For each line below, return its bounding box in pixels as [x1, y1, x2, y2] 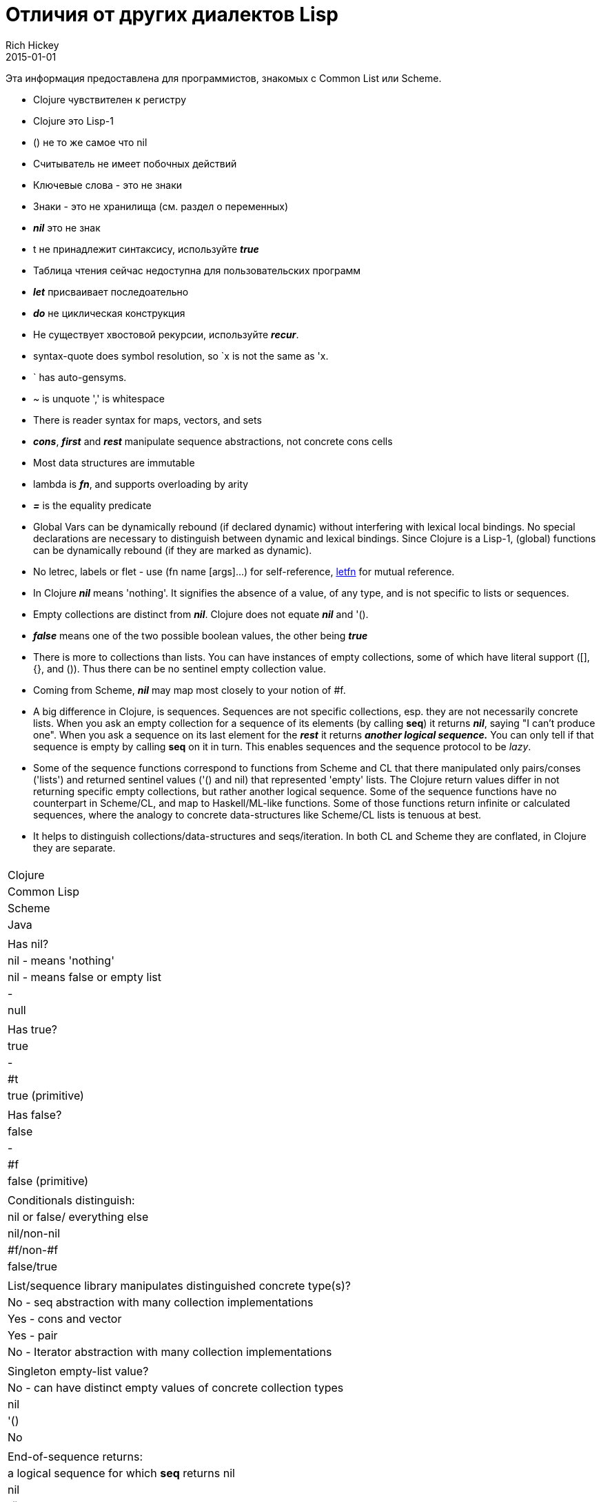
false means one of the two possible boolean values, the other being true [33, 629, 368, 641]
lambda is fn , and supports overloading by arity [33, 477, 249, 490]
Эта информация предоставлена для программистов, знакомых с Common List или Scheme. [6, 72, 442, 84]
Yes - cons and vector [8, 1311, 122, 1326]
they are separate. [33, 841, 116, 854]
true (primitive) [8, 1088, 84, 1102]
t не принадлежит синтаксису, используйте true [33, 243, 259, 255]
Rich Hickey [6, 39, 59, 51]
